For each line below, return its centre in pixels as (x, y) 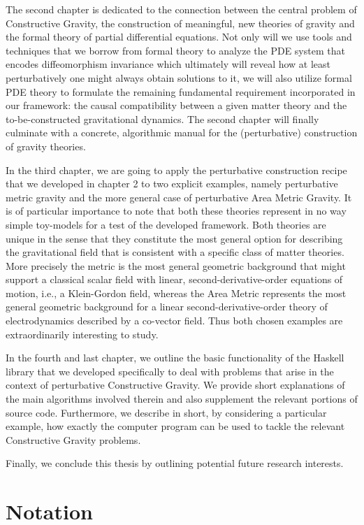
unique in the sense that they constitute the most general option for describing (174, 238)
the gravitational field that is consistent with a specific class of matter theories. (175, 252)
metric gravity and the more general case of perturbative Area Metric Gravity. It (179, 197)
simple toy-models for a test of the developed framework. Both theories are (166, 224)
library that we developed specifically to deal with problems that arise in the (170, 371)
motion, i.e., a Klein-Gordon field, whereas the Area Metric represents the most (176, 293)
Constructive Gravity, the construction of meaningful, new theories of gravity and (180, 23)
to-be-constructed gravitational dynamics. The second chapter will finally (162, 118)
